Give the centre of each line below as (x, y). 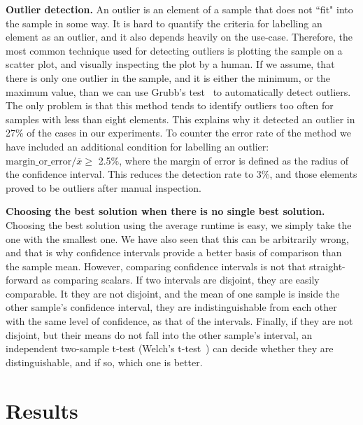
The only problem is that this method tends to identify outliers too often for (170, 105)
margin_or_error (39, 161)
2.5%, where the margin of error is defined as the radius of (223, 160)
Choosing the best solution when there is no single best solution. (165, 211)
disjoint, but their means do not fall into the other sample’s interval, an (159, 334)
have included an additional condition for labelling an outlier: (137, 146)
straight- (327, 266)
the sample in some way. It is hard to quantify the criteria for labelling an (164, 23)
